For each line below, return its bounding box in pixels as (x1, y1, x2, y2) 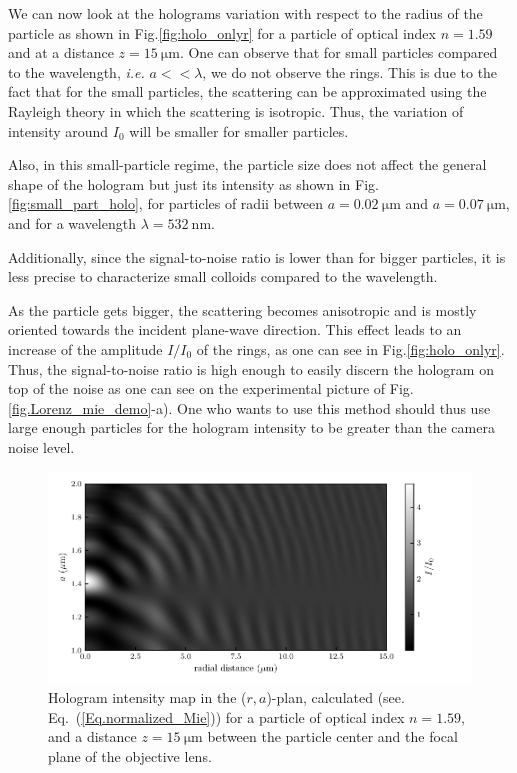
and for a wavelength (8, 212, 136, 233)
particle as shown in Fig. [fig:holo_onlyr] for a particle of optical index (8, 22, 436, 43)
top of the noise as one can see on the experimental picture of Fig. (8, 378, 414, 399)
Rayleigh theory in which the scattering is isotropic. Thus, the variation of (8, 100, 464, 121)
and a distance (48, 726, 137, 747)
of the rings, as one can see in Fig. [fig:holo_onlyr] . (196, 338, 505, 359)
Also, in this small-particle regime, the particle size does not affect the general (8, 154, 487, 175)
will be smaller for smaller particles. (129, 120, 349, 141)
